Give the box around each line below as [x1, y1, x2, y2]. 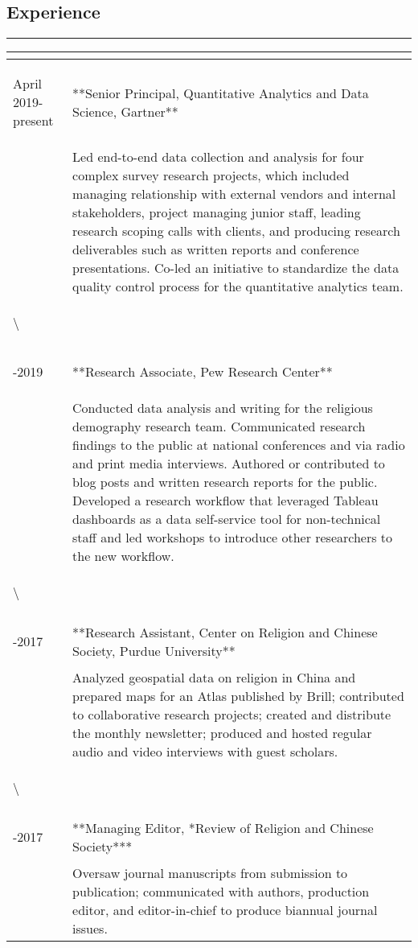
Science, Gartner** [72, 101, 178, 121]
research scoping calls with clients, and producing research [72, 221, 400, 241]
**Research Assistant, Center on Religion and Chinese [72, 622, 378, 641]
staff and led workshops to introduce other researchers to [72, 528, 393, 547]
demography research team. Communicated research [72, 417, 366, 436]
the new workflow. [72, 546, 174, 566]
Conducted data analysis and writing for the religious [72, 398, 373, 418]
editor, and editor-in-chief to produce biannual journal [72, 901, 378, 920]
